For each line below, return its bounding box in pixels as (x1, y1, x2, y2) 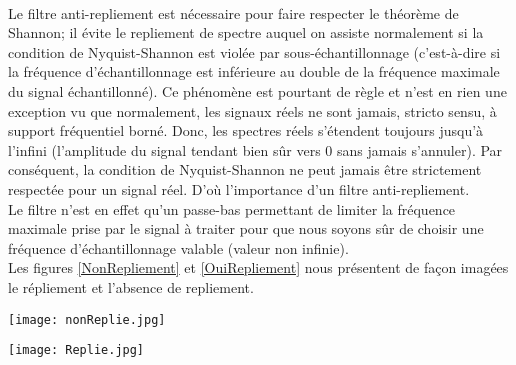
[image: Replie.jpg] (8, 343, 145, 358)
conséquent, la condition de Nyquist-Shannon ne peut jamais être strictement (8, 159, 482, 180)
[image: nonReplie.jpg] (8, 312, 166, 327)
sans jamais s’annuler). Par (336, 139, 503, 160)
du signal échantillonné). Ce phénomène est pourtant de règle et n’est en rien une (8, 80, 507, 101)
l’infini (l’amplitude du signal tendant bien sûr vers (8, 139, 321, 160)
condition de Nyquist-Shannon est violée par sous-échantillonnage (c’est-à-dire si (8, 41, 501, 62)
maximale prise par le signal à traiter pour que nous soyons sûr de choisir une (8, 218, 484, 239)
